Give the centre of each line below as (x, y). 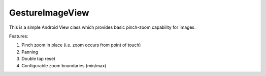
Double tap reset (38, 59)
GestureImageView (49, 13)
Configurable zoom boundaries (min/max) (64, 65)
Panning (30, 52)
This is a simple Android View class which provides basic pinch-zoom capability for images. (102, 27)
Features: (19, 36)
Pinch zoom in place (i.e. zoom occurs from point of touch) (81, 45)
